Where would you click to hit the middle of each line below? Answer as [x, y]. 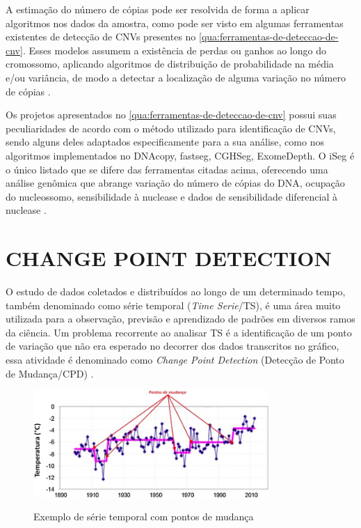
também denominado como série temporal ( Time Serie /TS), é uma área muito [173, 305]
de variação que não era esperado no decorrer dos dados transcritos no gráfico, [173, 346]
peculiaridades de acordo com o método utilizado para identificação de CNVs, [171, 128]
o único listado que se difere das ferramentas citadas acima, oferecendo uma [167, 169]
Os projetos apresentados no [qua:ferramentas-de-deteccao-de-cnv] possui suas [171, 115]
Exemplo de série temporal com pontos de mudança [144, 517]
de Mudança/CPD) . [50, 373]
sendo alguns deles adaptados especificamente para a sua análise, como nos [165, 142]
